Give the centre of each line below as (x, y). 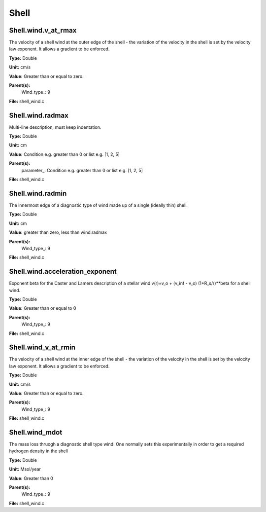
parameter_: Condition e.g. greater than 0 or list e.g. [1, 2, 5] (82, 170)
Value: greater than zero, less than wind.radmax (58, 232)
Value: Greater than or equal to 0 (43, 308)
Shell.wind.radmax (39, 115)
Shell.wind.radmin (38, 193)
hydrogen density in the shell (39, 451)
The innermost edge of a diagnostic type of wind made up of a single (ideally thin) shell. (99, 205)
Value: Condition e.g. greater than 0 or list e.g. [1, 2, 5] (65, 154)
